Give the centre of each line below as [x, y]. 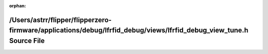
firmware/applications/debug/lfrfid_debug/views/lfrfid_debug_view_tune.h [129, 30]
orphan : [18, 6]
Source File [27, 41]
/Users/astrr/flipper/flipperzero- [60, 20]
